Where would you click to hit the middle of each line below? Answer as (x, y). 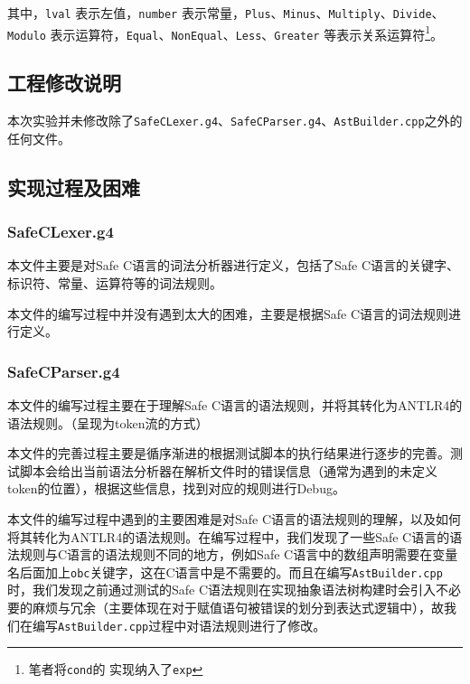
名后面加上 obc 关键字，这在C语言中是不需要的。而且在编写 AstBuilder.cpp (225, 572)
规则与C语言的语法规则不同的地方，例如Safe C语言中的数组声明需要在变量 (239, 554)
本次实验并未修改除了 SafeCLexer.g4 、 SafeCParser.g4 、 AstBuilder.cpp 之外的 (235, 121)
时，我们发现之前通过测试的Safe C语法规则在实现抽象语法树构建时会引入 (222, 590)
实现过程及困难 (74, 187)
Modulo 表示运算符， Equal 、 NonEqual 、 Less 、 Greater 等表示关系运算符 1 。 (225, 33)
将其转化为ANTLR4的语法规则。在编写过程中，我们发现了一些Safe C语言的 (229, 536)
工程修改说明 (64, 83)
